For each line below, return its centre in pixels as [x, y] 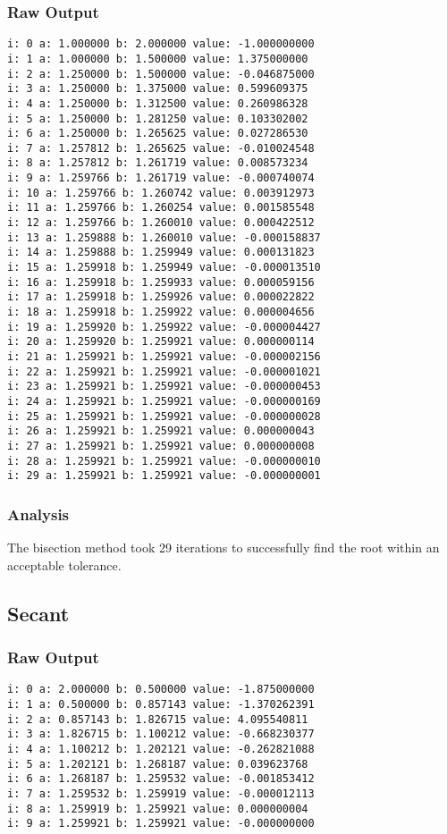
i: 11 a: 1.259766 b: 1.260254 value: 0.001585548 [161, 208]
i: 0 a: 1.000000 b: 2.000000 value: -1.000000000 [161, 44]
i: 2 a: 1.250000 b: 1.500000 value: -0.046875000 [161, 74]
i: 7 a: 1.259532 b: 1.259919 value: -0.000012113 [161, 793]
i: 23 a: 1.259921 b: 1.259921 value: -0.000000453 [164, 387]
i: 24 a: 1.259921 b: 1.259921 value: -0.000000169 [164, 401]
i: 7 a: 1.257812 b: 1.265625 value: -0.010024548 [161, 148]
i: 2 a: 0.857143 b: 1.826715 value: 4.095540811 [158, 719]
